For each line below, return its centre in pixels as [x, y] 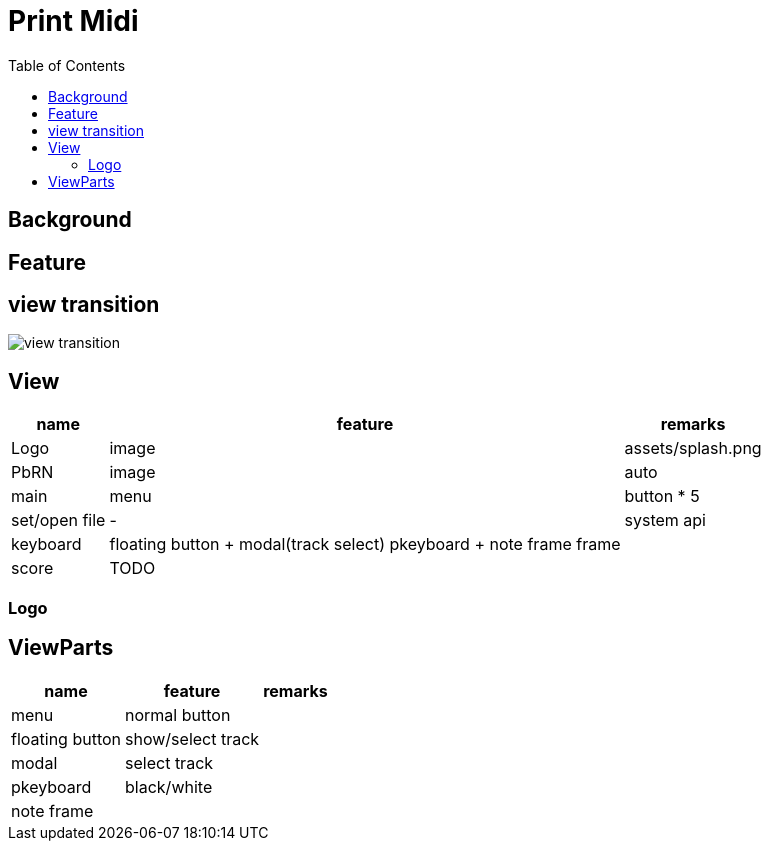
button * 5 [662, 496]
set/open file [58, 520]
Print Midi [73, 21]
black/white [169, 786]
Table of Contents [67, 65]
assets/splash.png [693, 448]
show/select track [192, 738]
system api [665, 520]
